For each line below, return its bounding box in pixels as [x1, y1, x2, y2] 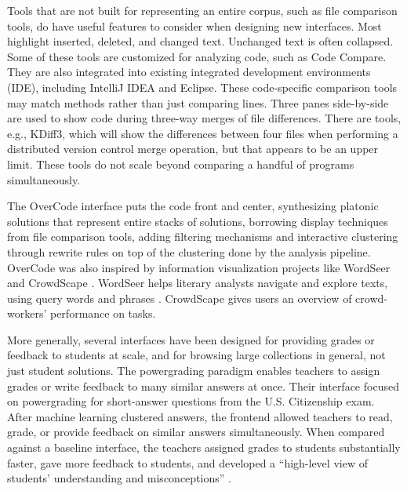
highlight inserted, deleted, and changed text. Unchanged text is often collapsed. [7, 33, 394, 49]
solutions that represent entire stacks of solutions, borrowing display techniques [7, 213, 388, 229]
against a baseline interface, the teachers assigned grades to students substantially [7, 439, 401, 456]
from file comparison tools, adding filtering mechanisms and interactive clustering [7, 228, 398, 245]
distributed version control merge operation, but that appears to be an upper [7, 140, 379, 157]
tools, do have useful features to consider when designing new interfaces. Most [7, 17, 382, 34]
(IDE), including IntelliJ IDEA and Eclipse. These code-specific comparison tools [7, 78, 398, 95]
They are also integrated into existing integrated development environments [7, 64, 371, 80]
